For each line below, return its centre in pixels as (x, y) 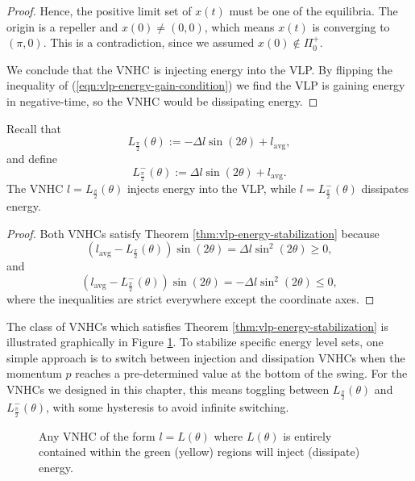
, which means (239, 26)
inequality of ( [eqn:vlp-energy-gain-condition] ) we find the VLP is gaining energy (206, 85)
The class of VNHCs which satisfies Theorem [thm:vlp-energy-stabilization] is (197, 326)
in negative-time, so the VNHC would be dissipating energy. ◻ (162, 100)
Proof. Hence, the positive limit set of (99, 10)
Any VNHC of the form (97, 435)
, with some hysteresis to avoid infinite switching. (168, 406)
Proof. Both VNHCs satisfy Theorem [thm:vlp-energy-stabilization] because (193, 233)
